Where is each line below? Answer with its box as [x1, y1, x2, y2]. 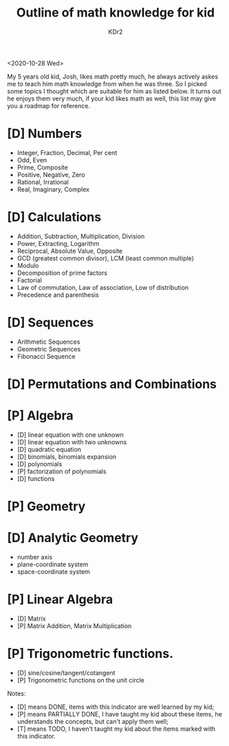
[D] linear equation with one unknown [17, 431, 124, 439]
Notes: [7, 689, 26, 697]
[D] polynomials [17, 459, 63, 468]
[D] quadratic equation [17, 445, 81, 453]
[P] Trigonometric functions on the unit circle [17, 676, 145, 684]
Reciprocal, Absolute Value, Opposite [17, 247, 122, 255]
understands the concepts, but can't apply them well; [17, 717, 168, 725]
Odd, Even [17, 156, 47, 164]
